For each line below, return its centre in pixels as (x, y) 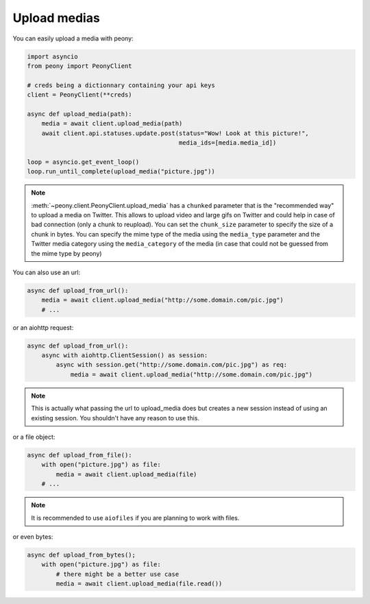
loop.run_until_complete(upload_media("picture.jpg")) (121, 172)
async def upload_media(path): (80, 114)
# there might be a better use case (118, 574)
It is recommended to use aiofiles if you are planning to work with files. (135, 518)
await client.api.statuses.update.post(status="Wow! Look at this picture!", (175, 133)
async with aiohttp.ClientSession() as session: (125, 355)
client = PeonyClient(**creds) (80, 95)
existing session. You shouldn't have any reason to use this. (115, 418)
